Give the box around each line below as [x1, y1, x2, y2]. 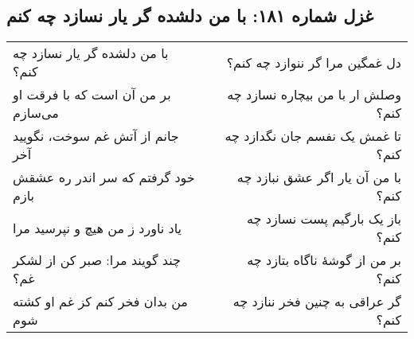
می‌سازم [13, 103, 59, 123]
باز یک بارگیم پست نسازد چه [247, 209, 401, 228]
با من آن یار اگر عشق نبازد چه [236, 168, 401, 187]
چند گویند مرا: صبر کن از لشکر [13, 251, 181, 270]
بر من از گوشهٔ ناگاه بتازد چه [247, 251, 401, 270]
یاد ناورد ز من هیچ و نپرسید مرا [13, 218, 182, 237]
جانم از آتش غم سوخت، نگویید [13, 127, 179, 146]
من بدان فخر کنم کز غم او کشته [13, 292, 188, 311]
